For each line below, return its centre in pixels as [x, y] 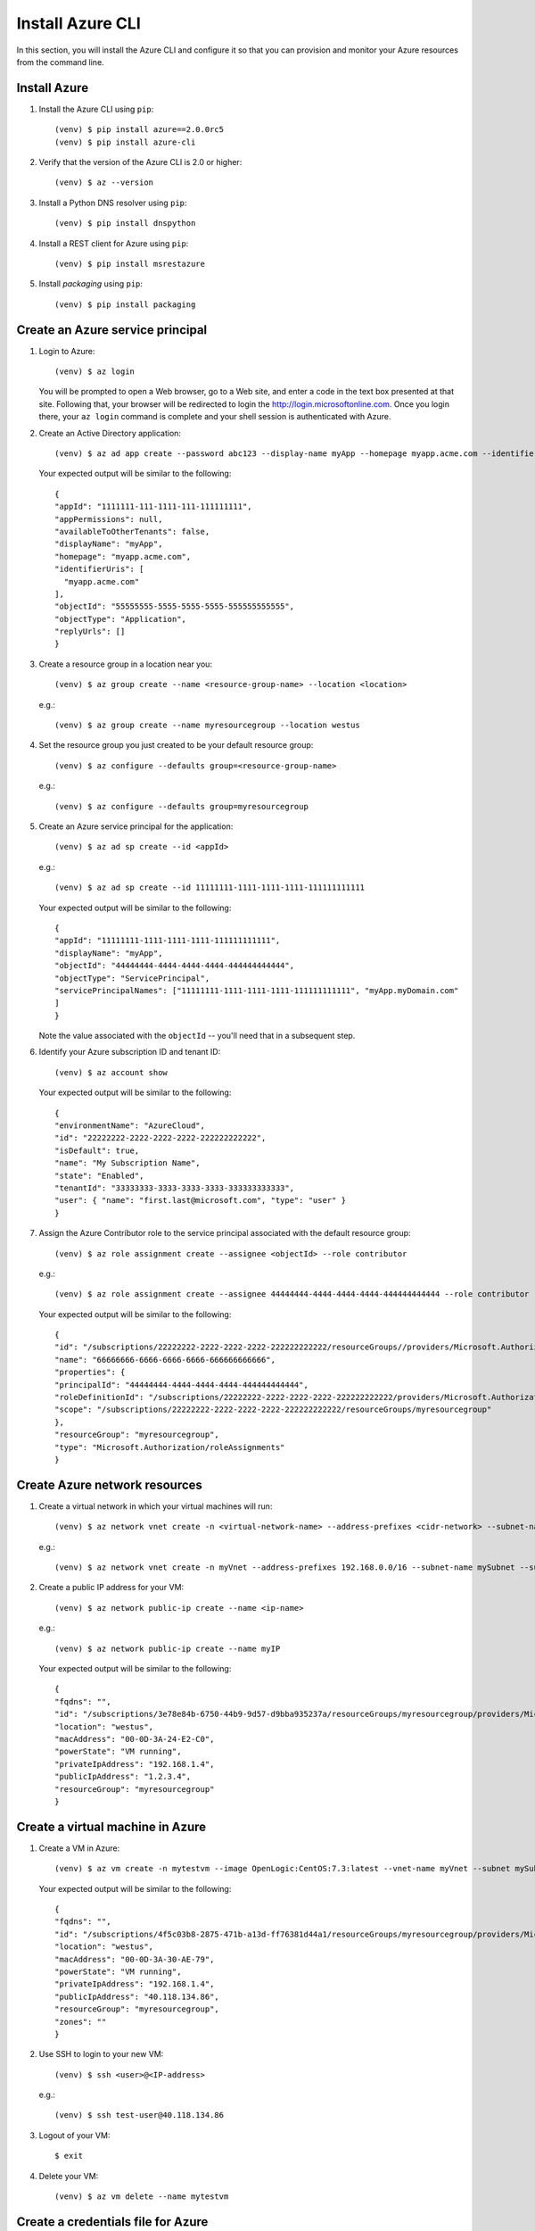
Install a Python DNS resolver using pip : [113, 203]
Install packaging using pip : [91, 284]
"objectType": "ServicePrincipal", [132, 978]
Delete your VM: [69, 2176]
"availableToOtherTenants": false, [132, 531]
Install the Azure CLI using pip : [96, 109]
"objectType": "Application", [121, 619]
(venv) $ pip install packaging [125, 304]
